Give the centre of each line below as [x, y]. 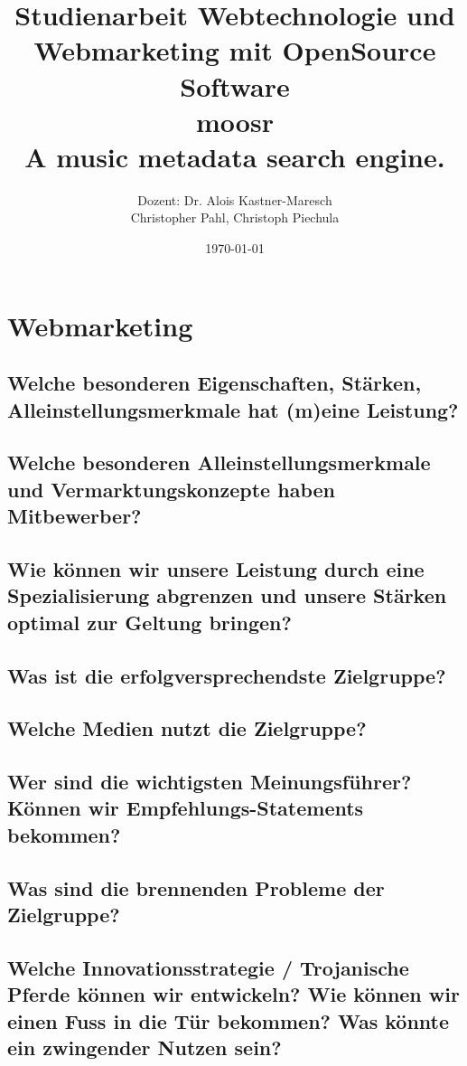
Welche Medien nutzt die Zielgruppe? [187, 728]
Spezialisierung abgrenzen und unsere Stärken [227, 595]
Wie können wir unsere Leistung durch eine [216, 568]
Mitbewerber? [75, 516]
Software [235, 85]
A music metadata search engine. [235, 156]
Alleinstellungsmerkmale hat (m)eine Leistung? [233, 409]
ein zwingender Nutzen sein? [145, 1047]
